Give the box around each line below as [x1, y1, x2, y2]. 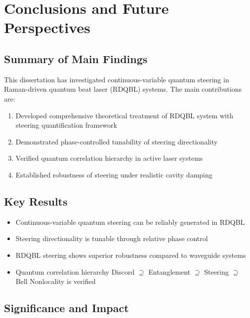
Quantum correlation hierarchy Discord [15, 266, 135, 277]
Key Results [4, 193, 68, 209]
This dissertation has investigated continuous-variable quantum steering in [4, 74, 229, 84]
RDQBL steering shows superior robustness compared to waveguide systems [15, 249, 246, 260]
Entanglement [148, 266, 191, 277]
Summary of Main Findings [4, 51, 148, 66]
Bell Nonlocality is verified [15, 276, 96, 286]
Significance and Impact [4, 300, 129, 316]
